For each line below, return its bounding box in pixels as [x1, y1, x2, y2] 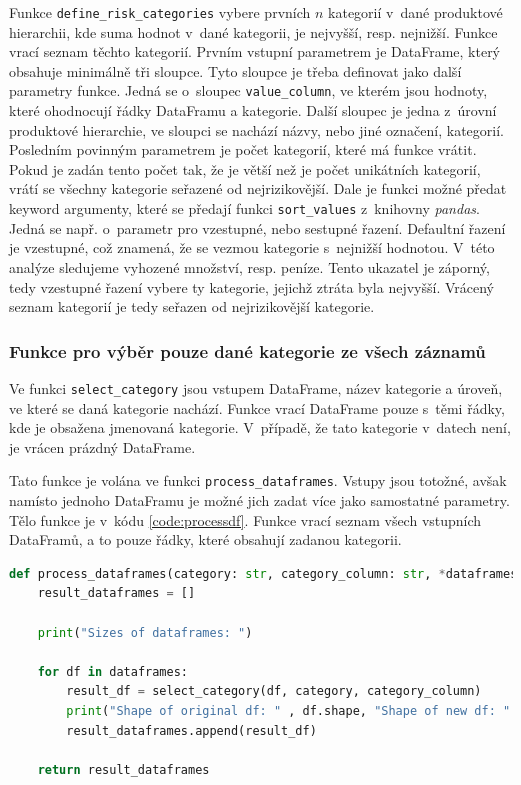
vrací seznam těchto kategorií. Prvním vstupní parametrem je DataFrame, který [9, 41, 501, 62]
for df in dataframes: [37, 664, 188, 679]
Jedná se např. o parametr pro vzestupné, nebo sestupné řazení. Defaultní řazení [9, 217, 506, 238]
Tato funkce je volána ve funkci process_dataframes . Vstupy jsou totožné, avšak [9, 470, 507, 491]
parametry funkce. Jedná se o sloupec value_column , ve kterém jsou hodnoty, [9, 80, 488, 101]
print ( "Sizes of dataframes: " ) [37, 625, 253, 640]
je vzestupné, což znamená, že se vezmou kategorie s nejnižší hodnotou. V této [9, 237, 495, 258]
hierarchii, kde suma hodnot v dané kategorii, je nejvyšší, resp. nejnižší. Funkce [9, 21, 498, 42]
